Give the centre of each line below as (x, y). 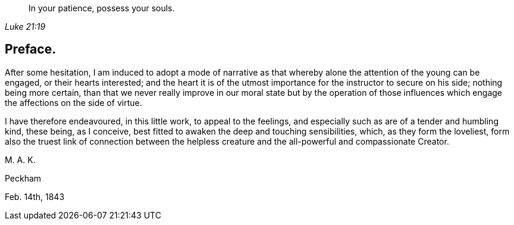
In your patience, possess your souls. (102, 8)
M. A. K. (20, 160)
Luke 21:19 (25, 26)
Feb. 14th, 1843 (35, 196)
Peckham (23, 178)
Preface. (31, 49)
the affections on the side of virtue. (73, 102)
